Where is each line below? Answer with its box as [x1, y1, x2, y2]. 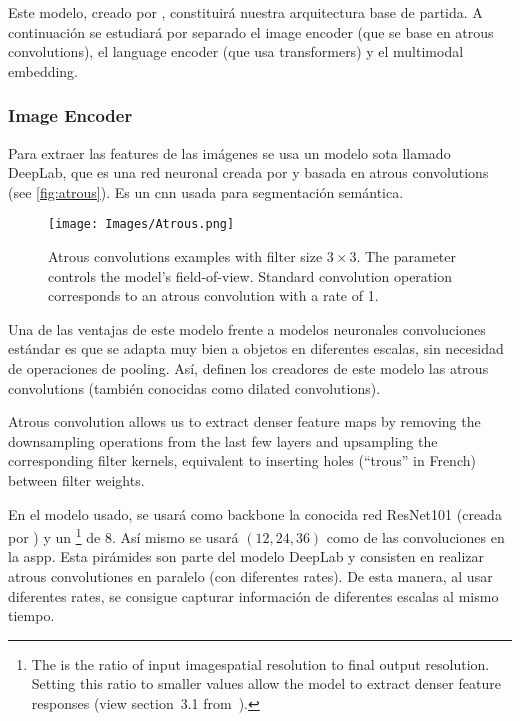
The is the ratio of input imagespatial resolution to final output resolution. [31, 653, 490, 674]
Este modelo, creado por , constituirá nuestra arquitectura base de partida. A [8, 2, 483, 22]
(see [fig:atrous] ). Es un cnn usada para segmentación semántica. [8, 181, 404, 202]
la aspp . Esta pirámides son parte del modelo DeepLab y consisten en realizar [8, 546, 485, 567]
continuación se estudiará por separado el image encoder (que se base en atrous [8, 21, 494, 42]
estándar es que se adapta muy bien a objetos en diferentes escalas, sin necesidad [8, 338, 504, 359]
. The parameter [356, 246, 456, 267]
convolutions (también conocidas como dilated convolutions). [8, 377, 381, 398]
